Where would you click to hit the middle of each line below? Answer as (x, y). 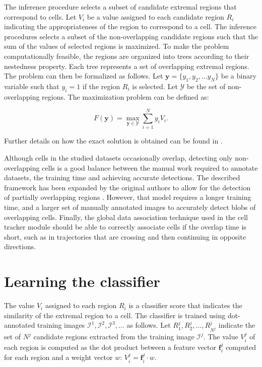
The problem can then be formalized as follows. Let (84, 76)
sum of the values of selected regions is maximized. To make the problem (117, 46)
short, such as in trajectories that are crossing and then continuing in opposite (125, 236)
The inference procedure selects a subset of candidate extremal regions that (120, 7)
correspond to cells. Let (40, 16)
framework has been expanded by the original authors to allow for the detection (127, 187)
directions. (20, 246)
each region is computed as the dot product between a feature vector (110, 347)
